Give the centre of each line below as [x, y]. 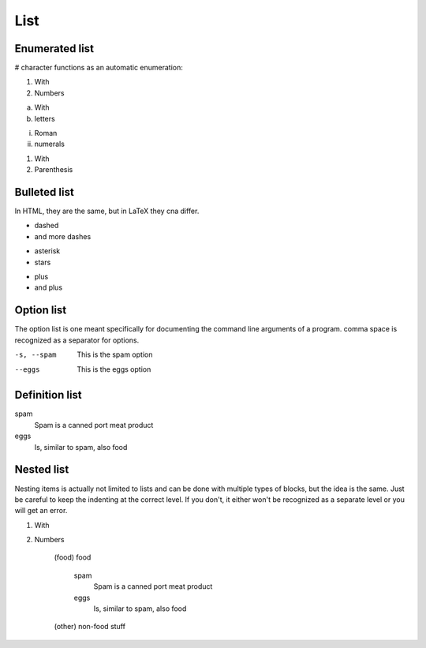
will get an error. [41, 511]
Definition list [48, 395]
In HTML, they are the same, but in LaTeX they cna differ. [107, 211]
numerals [49, 144]
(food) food [73, 557]
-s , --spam [35, 355]
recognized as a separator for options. [77, 340]
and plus [49, 287]
